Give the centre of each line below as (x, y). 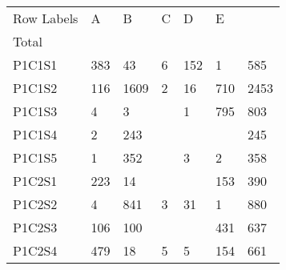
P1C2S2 (35, 204)
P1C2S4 (35, 250)
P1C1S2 (35, 88)
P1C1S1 (35, 64)
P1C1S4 (35, 134)
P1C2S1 (35, 181)
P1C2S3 (35, 227)
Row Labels (46, 18)
